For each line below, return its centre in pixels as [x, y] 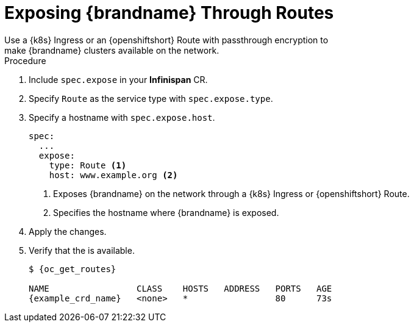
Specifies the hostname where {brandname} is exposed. [166, 212]
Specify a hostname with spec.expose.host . [122, 117]
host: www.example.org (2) [113, 175]
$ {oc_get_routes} [73, 269]
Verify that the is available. [82, 250]
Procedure [25, 60]
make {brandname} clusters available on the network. [112, 50]
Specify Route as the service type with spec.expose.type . [151, 98]
